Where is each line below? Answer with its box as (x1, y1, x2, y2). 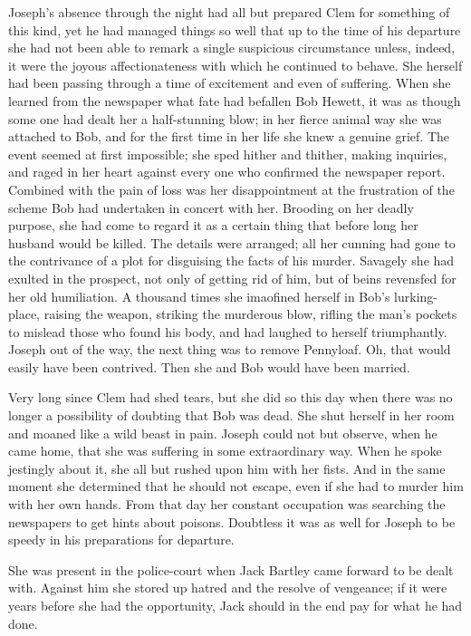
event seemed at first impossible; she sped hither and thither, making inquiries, (8, 144, 447, 163)
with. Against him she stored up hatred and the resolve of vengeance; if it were (8, 578, 447, 597)
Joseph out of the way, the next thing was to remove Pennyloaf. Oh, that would (8, 340, 451, 359)
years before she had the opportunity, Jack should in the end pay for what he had (8, 596, 463, 614)
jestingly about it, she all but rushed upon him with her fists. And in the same (8, 458, 446, 477)
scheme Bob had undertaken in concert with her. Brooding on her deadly (8, 198, 414, 217)
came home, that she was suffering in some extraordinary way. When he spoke (8, 441, 442, 460)
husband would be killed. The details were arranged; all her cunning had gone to (8, 233, 456, 252)
